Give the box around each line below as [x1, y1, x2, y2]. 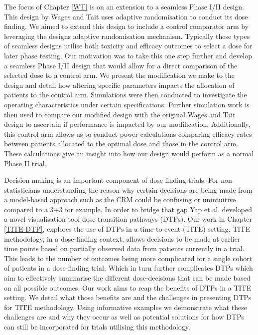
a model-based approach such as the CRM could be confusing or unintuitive [4, 194, 236, 205]
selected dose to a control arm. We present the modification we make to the [4, 70, 235, 80]
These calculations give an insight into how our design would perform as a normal [4, 148, 254, 158]
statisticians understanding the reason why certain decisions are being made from [4, 184, 253, 195]
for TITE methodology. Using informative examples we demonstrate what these [4, 302, 247, 312]
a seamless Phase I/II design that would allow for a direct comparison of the [4, 60, 238, 70]
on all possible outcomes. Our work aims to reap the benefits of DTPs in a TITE [4, 282, 252, 293]
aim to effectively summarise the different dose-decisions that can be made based [4, 273, 251, 283]
